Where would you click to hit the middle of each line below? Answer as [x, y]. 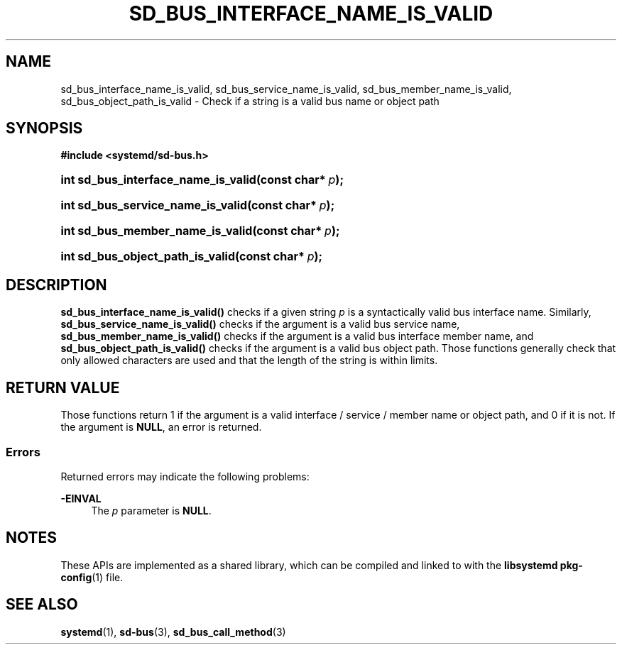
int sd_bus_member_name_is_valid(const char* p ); [200, 231]
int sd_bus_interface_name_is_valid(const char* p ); [202, 180]
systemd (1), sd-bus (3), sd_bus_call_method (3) [173, 632]
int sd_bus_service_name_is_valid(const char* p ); [198, 205]
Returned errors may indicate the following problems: [185, 476]
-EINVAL [81, 498]
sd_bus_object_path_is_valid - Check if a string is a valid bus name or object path [250, 101]
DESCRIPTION [56, 285]
